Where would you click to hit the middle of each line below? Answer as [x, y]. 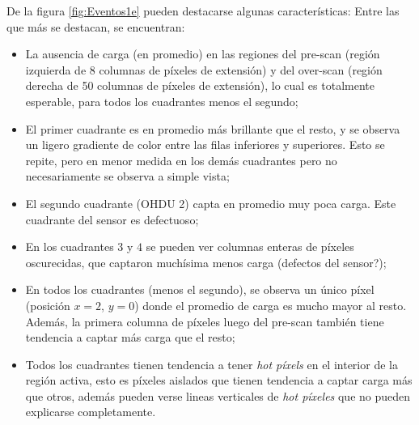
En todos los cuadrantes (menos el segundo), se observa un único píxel [200, 289]
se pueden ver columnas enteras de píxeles [250, 246]
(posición [48, 305]
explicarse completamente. [91, 412]
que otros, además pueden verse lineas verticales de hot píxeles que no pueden [218, 395]
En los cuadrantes [70, 246]
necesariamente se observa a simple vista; [127, 176]
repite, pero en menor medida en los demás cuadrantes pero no [181, 160]
